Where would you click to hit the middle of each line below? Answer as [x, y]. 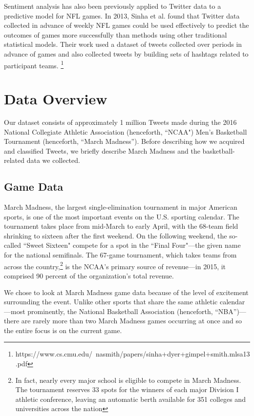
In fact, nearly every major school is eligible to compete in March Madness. [128, 380]
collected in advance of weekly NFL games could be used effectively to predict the [127, 25]
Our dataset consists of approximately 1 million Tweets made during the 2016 [120, 122]
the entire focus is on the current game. [63, 330]
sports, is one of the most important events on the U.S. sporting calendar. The [122, 216]
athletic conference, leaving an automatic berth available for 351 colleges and [130, 399]
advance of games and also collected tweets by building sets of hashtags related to [126, 53]
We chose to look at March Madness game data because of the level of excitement [126, 292]
